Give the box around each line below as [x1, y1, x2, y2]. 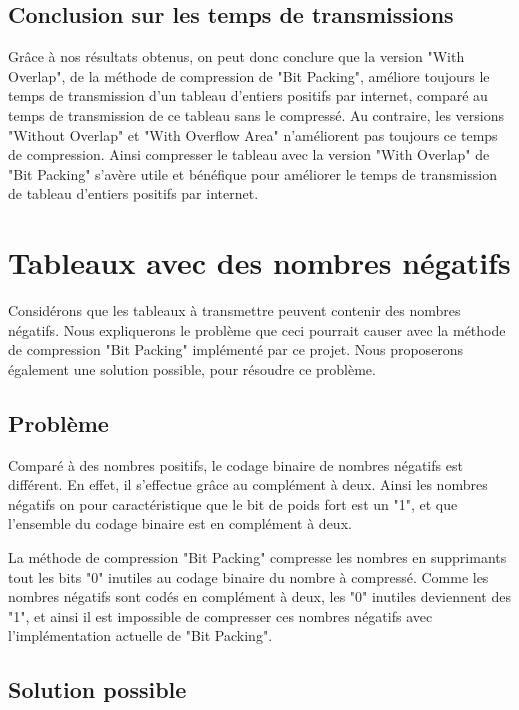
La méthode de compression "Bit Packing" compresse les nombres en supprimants [8, 547, 507, 568]
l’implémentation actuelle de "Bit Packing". [8, 625, 273, 646]
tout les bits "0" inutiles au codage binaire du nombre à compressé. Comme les [8, 566, 489, 587]
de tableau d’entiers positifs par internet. [8, 183, 259, 204]
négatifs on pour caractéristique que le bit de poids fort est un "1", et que [8, 493, 458, 514]
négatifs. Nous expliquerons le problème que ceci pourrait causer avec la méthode [8, 319, 506, 340]
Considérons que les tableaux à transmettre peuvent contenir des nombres [8, 300, 461, 321]
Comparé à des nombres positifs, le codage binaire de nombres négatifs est [8, 454, 463, 475]
